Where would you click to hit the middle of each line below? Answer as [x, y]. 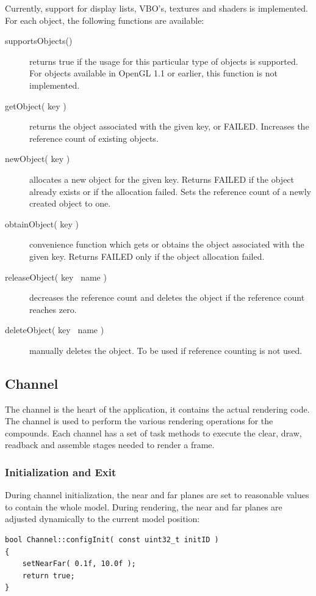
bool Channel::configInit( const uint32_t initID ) [112, 540]
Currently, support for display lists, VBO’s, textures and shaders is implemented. [156, 8]
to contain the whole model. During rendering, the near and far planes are [144, 506]
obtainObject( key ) [42, 223]
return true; [48, 576]
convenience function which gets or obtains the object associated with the [167, 244]
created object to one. [70, 203]
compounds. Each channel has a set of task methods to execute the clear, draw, [153, 432]
